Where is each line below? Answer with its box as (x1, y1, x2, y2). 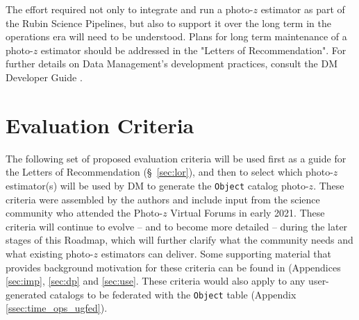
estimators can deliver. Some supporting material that (101, 246, 331, 260)
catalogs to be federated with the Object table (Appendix (49, 287, 297, 301)
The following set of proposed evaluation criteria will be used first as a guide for (6, 151, 347, 165)
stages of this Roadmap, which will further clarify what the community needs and (6, 233, 353, 247)
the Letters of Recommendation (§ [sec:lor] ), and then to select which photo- (6, 165, 333, 179)
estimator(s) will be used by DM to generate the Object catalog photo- (6, 178, 309, 192)
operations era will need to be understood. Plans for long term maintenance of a (6, 29, 347, 44)
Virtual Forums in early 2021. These (170, 205, 325, 220)
